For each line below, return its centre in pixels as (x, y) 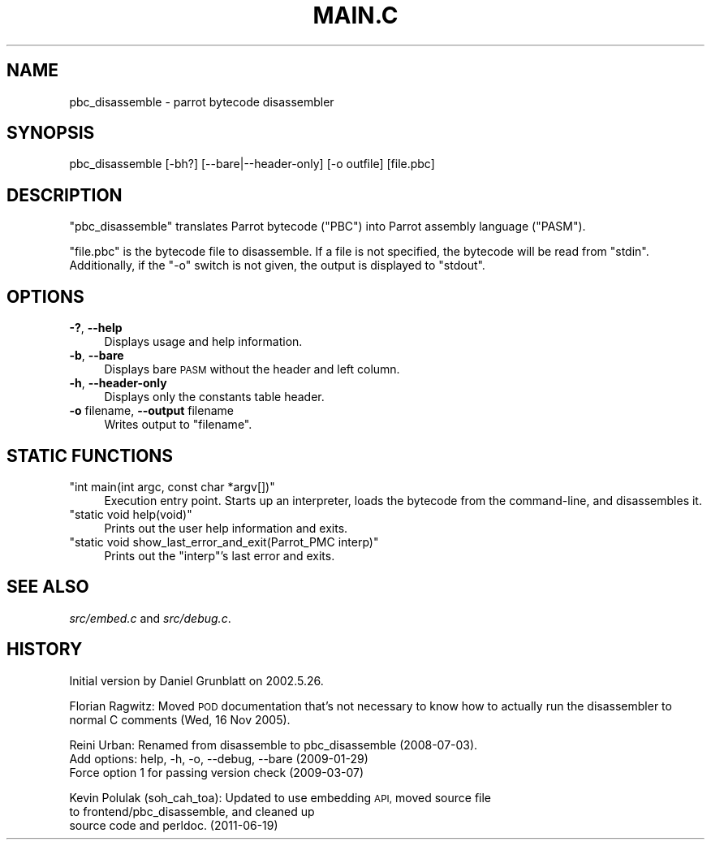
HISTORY (45, 650)
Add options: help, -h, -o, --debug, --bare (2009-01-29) (219, 758)
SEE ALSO (48, 587)
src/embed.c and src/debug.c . (150, 618)
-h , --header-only (118, 383)
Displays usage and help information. (203, 342)
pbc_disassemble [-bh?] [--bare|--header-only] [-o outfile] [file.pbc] (252, 164)
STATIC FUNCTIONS (90, 455)
